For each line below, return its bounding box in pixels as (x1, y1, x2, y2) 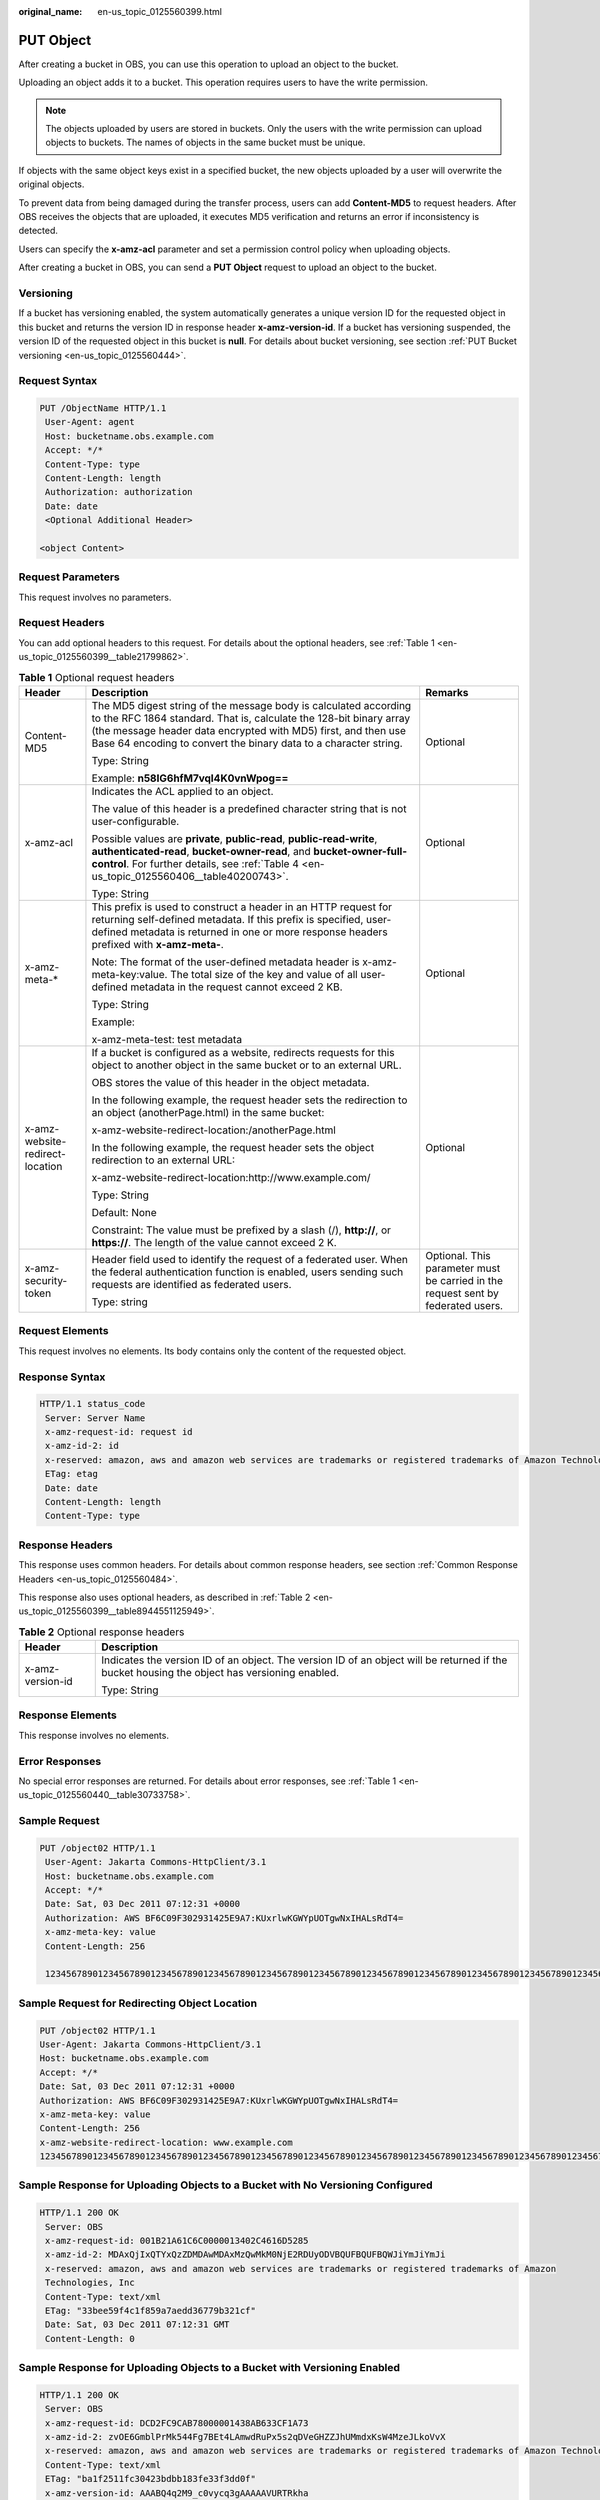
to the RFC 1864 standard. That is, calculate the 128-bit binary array (91, 711, 410, 725)
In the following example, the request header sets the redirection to (91, 1093, 408, 1107)
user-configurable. (91, 815, 180, 828)
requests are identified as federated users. (91, 1278, 292, 1291)
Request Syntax (18, 374, 98, 388)
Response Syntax (18, 1370, 106, 1384)
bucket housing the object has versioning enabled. (101, 1666, 340, 1680)
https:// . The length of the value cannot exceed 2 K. (91, 1236, 337, 1249)
